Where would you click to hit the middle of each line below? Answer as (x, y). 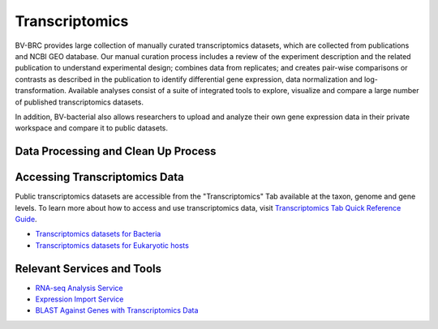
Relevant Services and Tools (88, 269)
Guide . (26, 219)
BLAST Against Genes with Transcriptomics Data (117, 310)
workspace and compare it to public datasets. (92, 128)
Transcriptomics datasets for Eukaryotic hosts (112, 245)
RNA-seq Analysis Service (79, 288)
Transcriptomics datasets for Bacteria (98, 234)
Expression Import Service (79, 299)
